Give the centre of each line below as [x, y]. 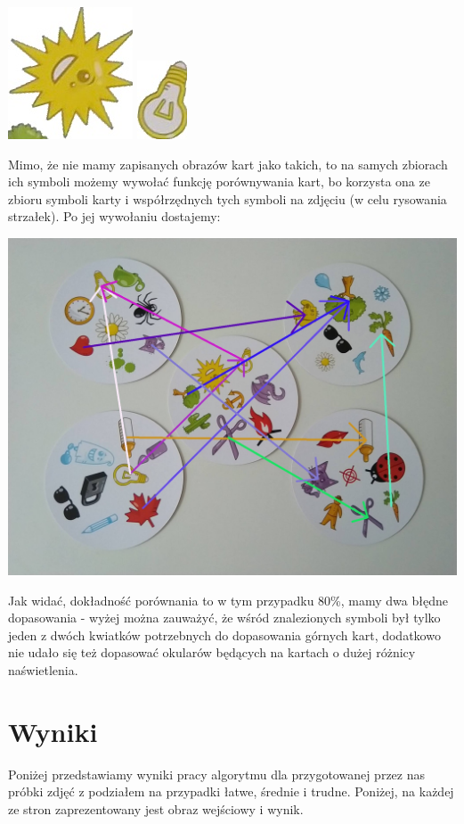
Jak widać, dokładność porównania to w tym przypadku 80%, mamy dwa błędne [228, 600]
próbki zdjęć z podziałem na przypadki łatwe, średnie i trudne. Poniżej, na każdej [231, 791]
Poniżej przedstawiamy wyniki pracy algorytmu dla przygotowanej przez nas [216, 774]
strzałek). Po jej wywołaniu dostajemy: [114, 216]
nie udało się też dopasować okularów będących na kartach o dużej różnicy [212, 652]
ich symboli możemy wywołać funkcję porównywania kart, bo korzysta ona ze [219, 181]
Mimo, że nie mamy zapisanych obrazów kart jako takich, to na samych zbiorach [228, 164]
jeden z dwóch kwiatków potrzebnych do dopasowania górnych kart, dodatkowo [224, 634]
